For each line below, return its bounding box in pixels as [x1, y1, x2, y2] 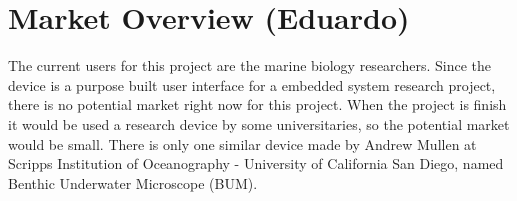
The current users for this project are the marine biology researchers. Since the [8, 55, 491, 76]
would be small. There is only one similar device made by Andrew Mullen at [8, 133, 477, 154]
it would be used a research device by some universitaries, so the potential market [8, 113, 510, 134]
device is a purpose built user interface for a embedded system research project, [8, 74, 496, 95]
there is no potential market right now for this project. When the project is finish [8, 94, 507, 115]
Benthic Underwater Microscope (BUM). [8, 172, 258, 193]
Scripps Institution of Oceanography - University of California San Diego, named [8, 153, 504, 174]
